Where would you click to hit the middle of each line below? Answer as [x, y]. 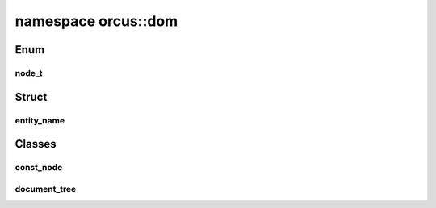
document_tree [46, 189]
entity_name [40, 120]
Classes [36, 144]
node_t [29, 73]
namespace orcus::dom [96, 21]
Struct [31, 97]
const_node [39, 168]
